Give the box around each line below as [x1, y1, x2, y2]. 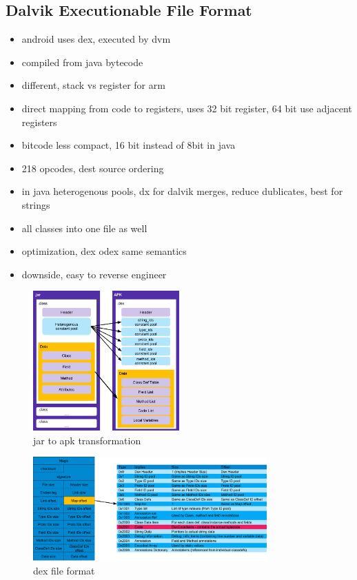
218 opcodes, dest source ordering [21, 160, 164, 175]
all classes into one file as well [21, 220, 147, 235]
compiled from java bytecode [21, 54, 143, 69]
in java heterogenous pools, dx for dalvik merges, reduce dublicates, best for [21, 184, 343, 198]
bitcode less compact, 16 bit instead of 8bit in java [21, 138, 236, 152]
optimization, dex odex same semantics [21, 244, 187, 258]
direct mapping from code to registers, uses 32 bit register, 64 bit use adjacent [21, 101, 352, 115]
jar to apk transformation [33, 433, 141, 447]
